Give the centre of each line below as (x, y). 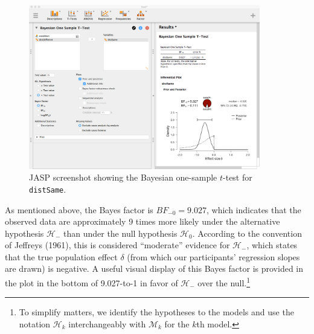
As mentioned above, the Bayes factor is (79, 209)
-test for (238, 177)
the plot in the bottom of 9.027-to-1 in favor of (91, 282)
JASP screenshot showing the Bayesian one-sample (123, 177)
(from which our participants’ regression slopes (213, 256)
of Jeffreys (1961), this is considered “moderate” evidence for (117, 245)
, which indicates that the (254, 209)
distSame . (48, 189)
